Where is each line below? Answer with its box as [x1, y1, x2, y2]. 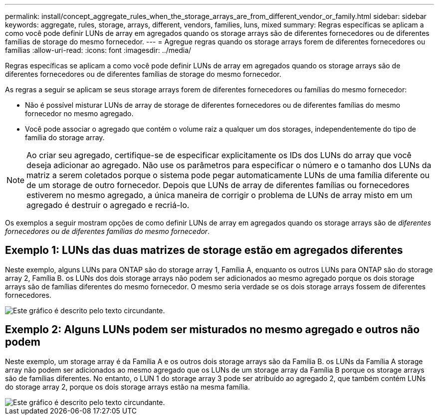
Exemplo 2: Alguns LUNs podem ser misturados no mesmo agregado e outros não [5, 323, 420, 336]
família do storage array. [25, 133, 105, 142]
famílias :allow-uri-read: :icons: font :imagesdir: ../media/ [5, 46, 192, 54]
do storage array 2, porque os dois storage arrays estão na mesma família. [5, 382, 250, 391]
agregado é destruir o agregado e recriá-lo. [26, 200, 190, 210]
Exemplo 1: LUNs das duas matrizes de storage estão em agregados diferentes [5, 244, 403, 257]
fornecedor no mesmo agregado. [25, 109, 134, 118]
